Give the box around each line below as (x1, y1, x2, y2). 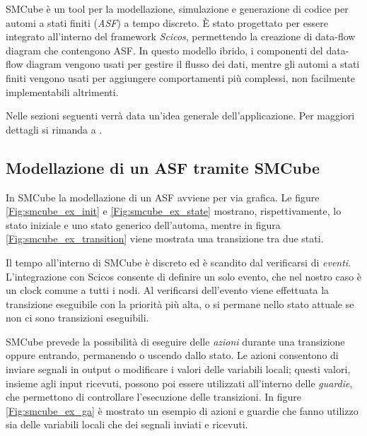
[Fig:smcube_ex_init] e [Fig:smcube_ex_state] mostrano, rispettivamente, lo (6, 204, 342, 218)
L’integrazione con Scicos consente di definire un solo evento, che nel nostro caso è (6, 269, 362, 283)
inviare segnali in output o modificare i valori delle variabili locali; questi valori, (6, 362, 351, 377)
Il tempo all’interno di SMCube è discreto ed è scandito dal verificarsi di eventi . (6, 254, 351, 269)
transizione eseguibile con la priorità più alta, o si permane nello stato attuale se (6, 296, 354, 311)
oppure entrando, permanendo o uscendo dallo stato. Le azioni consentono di (6, 348, 339, 363)
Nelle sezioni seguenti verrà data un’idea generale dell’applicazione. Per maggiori (6, 108, 355, 123)
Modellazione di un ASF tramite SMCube (6, 156, 320, 178)
